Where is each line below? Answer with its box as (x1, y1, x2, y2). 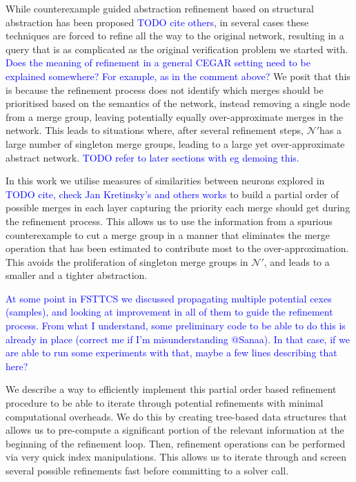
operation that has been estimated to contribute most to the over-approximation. (6, 241, 349, 256)
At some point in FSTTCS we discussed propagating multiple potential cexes (6, 291, 332, 305)
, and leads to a (264, 254, 330, 269)
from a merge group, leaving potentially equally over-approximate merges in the (6, 109, 344, 124)
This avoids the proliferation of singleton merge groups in (6, 254, 248, 269)
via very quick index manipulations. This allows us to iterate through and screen (6, 450, 347, 464)
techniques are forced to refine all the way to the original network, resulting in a (6, 28, 344, 43)
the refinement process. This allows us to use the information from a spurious (6, 213, 333, 228)
